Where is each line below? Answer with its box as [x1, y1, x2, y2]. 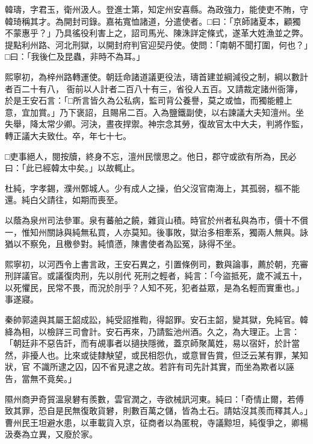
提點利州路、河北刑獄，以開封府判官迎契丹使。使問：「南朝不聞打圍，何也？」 [5, 38, 308, 51]
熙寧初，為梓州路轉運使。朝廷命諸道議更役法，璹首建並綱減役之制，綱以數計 [5, 70, 308, 83]
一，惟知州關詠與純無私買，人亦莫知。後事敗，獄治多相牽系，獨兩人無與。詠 [5, 225, 308, 238]
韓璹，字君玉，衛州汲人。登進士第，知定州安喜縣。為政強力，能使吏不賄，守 [5, 3, 308, 15]
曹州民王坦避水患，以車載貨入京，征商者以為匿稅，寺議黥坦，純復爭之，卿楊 [5, 416, 308, 428]
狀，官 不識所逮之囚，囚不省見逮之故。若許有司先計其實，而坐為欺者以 [5, 360, 286, 373]
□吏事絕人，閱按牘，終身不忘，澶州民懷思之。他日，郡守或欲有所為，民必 [5, 149, 297, 162]
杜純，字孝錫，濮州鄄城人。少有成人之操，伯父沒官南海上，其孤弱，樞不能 [5, 181, 300, 194]
